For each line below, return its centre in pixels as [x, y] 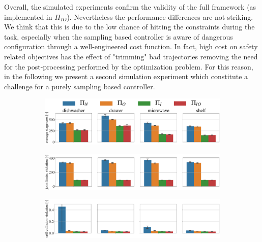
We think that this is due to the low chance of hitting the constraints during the [129, 27]
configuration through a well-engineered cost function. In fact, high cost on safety [131, 46]
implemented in [28, 16]
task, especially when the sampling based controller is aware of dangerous [119, 36]
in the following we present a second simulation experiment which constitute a [126, 76]
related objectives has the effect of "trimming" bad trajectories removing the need [131, 56]
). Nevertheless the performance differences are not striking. [160, 16]
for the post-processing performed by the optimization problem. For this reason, [129, 66]
